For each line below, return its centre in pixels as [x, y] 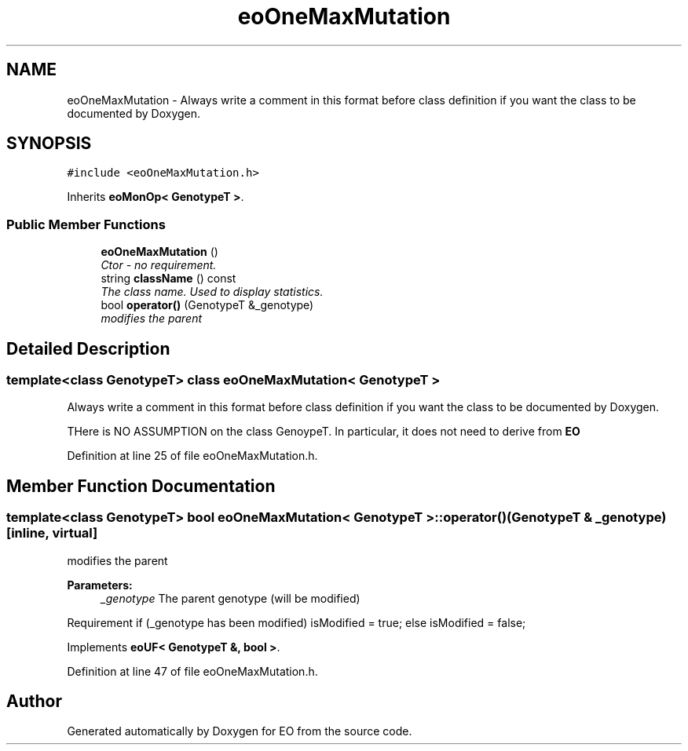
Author [34, 702]
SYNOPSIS [49, 144]
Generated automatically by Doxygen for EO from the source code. [240, 731]
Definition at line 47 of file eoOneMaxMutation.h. [192, 671]
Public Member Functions [86, 224]
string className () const [168, 279]
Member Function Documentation [141, 486]
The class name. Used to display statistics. [212, 292]
